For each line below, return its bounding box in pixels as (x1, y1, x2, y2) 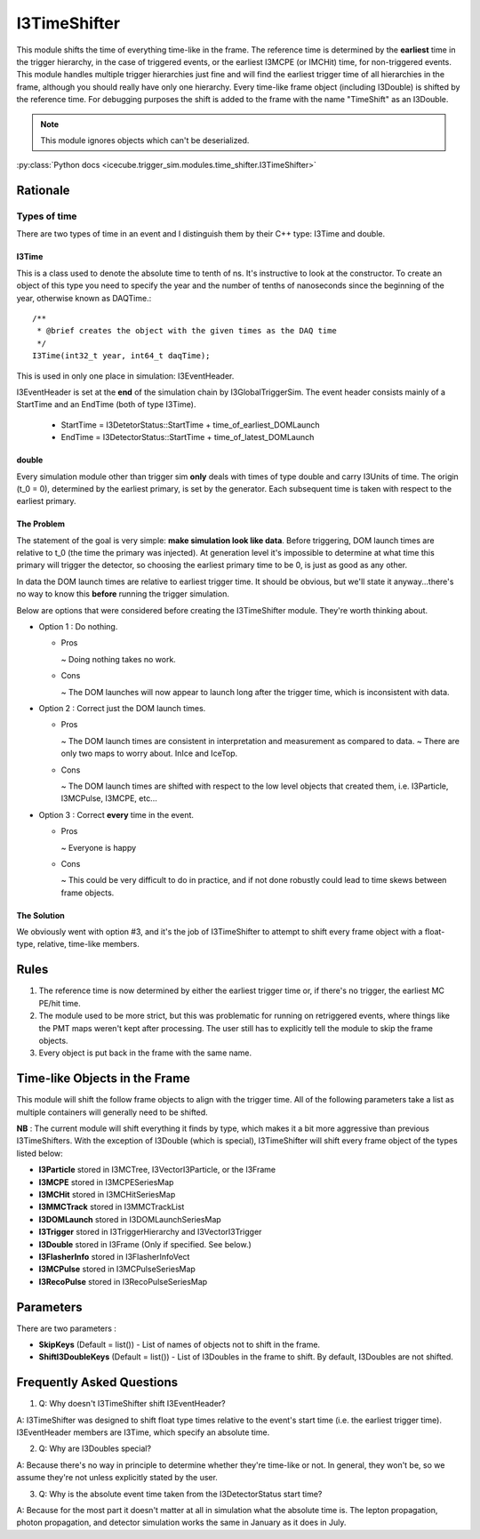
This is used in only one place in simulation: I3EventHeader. (16, 370, 235, 381)
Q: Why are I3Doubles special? (38, 1443, 151, 1454)
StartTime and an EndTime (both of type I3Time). (16, 399, 196, 410)
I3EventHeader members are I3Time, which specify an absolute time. (16, 1427, 270, 1438)
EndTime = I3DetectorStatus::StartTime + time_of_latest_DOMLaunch (60, 432, 315, 443)
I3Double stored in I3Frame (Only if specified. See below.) (38, 1238, 252, 1249)
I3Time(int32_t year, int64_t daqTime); (32, 351, 211, 361)
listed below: (16, 1148, 64, 1158)
